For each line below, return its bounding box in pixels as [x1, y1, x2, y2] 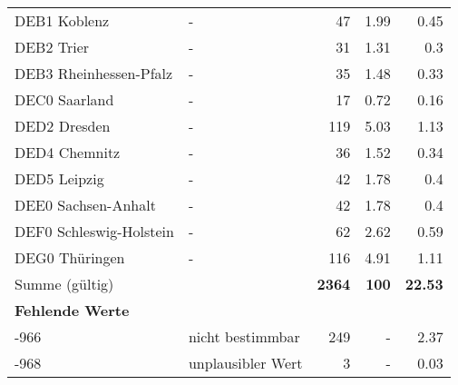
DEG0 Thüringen [15, 247, 125, 268]
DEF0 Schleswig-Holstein [15, 221, 174, 242]
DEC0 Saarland [15, 89, 114, 110]
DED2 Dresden [15, 115, 111, 136]
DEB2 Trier [15, 36, 90, 57]
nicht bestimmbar [188, 326, 300, 347]
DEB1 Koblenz [15, 10, 110, 31]
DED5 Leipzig [15, 168, 104, 189]
